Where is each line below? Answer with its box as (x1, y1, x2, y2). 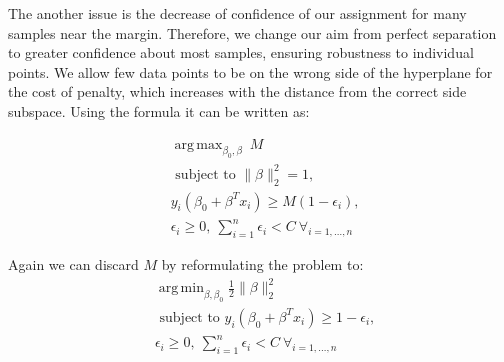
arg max (174, 137, 223, 152)
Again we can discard (8, 254, 139, 275)
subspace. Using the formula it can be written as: (8, 100, 310, 121)
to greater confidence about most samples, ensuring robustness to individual (8, 42, 474, 63)
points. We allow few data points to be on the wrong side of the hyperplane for (8, 61, 493, 82)
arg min (158, 281, 204, 296)
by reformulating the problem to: (161, 254, 364, 275)
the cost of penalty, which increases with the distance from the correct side (8, 81, 467, 102)
